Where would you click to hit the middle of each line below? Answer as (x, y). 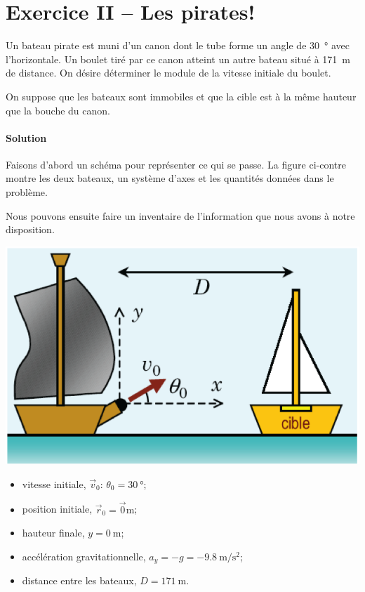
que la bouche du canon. (58, 110)
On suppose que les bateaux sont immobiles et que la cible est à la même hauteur (181, 96)
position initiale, (57, 509)
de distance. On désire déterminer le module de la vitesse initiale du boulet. (168, 73)
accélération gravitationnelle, (84, 556)
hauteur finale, (53, 533)
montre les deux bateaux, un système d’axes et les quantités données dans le (170, 178)
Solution (26, 137)
